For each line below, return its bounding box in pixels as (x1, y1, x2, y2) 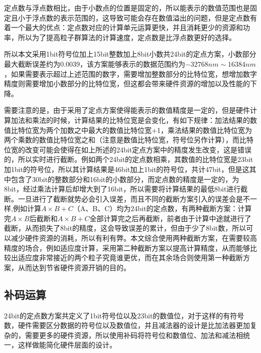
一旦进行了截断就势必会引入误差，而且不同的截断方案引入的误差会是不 (18, 193, 250, 204)
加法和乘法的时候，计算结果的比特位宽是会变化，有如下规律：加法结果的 (11, 114, 250, 125)
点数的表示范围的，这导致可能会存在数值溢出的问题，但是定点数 (39, 12, 250, 23)
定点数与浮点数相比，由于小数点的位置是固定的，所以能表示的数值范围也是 (4, 3, 250, 13)
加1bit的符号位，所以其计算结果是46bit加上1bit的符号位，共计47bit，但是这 (4, 163, 249, 174)
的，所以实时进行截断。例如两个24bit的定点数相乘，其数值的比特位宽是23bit (4, 154, 253, 164)
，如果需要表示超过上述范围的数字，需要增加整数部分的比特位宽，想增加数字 (4, 68, 257, 79)
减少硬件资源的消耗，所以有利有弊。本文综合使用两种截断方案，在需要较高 (11, 233, 257, 243)
